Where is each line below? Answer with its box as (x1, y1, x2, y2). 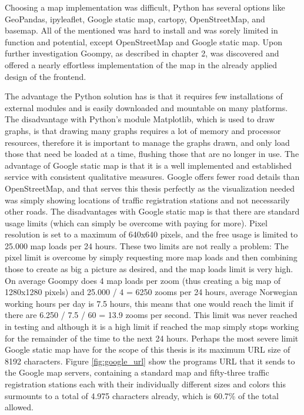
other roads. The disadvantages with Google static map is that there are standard (5, 205, 300, 217)
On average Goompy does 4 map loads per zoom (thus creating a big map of (5, 274, 281, 286)
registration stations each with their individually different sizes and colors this (5, 378, 286, 390)
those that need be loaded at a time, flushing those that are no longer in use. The (5, 148, 299, 160)
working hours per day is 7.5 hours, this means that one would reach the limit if (5, 297, 293, 309)
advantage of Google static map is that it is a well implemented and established (5, 159, 292, 171)
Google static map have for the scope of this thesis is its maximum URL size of (5, 343, 290, 356)
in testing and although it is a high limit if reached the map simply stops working (5, 320, 299, 333)
